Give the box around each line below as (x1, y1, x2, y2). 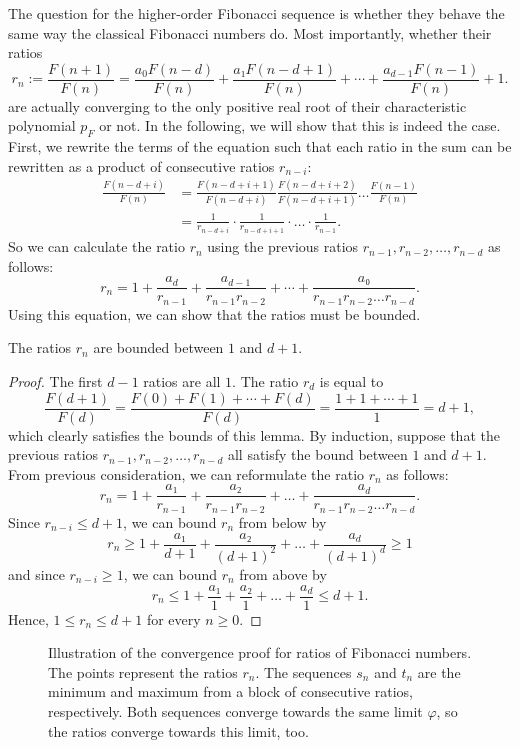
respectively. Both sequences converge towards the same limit (48, 700, 423, 721)
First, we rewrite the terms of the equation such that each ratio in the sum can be (8, 136, 512, 157)
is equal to (319, 370, 384, 391)
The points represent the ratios (48, 661, 238, 682)
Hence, (8, 608, 49, 629)
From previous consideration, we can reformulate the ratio (8, 463, 365, 484)
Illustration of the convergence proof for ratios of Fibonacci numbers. (48, 642, 472, 663)
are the (417, 661, 461, 682)
